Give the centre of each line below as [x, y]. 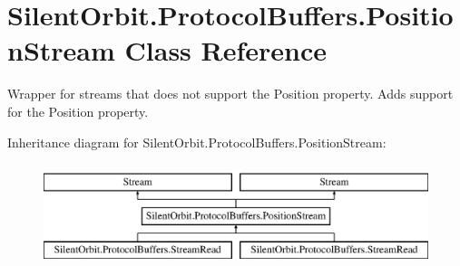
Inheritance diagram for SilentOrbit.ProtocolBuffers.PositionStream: [197, 142]
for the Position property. [78, 111]
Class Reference [226, 50]
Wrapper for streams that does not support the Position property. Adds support [230, 94]
